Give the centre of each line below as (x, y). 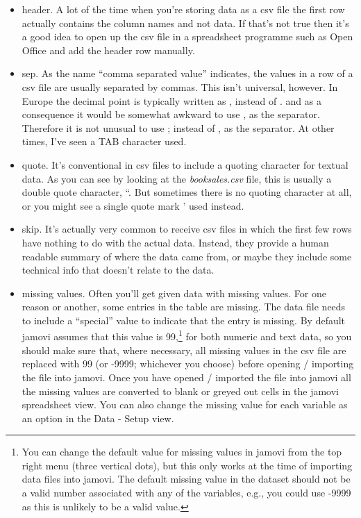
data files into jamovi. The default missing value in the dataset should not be (186, 479)
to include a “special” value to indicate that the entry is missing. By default (184, 320)
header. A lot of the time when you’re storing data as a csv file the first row (183, 9)
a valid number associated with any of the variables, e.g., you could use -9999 (186, 493)
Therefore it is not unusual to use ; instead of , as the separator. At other (178, 127)
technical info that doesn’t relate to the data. (118, 270)
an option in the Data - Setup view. (98, 418)
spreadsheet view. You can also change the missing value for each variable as (185, 404)
